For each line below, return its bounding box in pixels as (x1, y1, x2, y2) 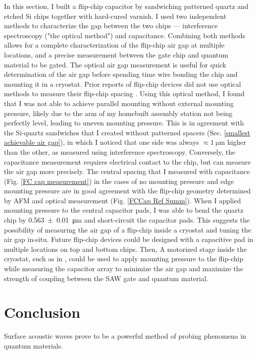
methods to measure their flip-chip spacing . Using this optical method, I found (4, 88, 245, 99)
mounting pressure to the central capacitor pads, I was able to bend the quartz (4, 205, 244, 215)
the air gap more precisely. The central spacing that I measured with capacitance (4, 166, 250, 177)
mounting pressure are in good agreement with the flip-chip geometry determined (4, 185, 251, 196)
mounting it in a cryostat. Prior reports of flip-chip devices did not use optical (4, 78, 241, 89)
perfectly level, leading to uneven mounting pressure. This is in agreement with (4, 118, 244, 128)
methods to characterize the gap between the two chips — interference (4, 20, 218, 31)
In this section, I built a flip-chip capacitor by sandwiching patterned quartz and (4, 1, 249, 11)
